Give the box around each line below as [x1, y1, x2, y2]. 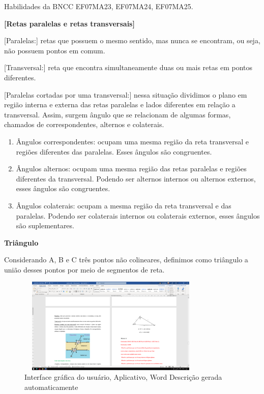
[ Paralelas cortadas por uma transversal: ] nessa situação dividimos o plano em [4, 89, 247, 100]
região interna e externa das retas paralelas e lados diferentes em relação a [4, 99, 236, 110]
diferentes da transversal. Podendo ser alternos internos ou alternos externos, [16, 173, 256, 184]
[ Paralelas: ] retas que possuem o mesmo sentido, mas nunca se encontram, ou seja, [4, 35, 260, 46]
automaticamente [24, 382, 78, 392]
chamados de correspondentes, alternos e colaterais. [4, 119, 164, 130]
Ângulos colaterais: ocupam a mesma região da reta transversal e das [16, 200, 231, 210]
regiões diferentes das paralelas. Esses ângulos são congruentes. [16, 146, 212, 157]
